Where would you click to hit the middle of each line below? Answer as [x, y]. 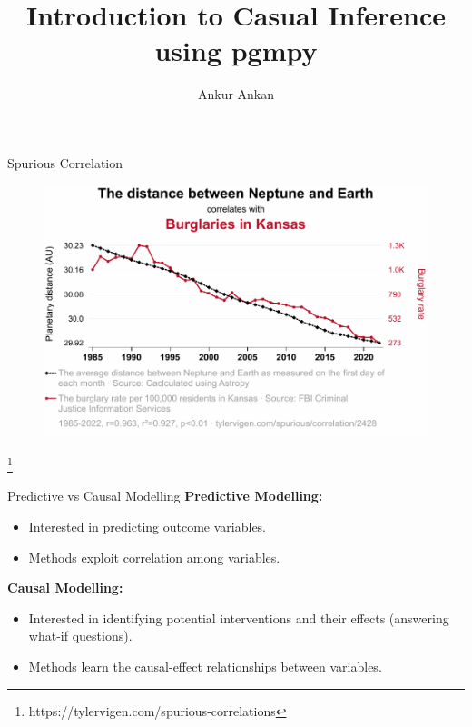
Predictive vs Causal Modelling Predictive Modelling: [165, 496]
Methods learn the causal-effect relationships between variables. [205, 666]
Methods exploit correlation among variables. [154, 557]
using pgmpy [236, 50]
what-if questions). [80, 636]
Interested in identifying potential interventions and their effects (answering [239, 617]
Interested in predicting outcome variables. [147, 527]
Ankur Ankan [236, 94]
